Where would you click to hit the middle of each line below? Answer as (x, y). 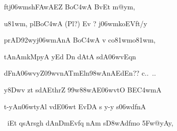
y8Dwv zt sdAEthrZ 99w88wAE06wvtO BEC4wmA (83, 89)
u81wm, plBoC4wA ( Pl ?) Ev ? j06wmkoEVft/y (76, 23)
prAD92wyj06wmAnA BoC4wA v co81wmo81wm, (80, 40)
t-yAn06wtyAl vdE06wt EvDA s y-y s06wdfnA (75, 106)
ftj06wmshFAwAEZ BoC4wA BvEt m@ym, (70, 6)
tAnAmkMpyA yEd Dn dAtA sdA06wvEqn (70, 56)
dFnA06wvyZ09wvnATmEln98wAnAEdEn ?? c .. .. (80, 73)
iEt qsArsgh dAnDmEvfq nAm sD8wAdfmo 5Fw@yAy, (90, 123)
